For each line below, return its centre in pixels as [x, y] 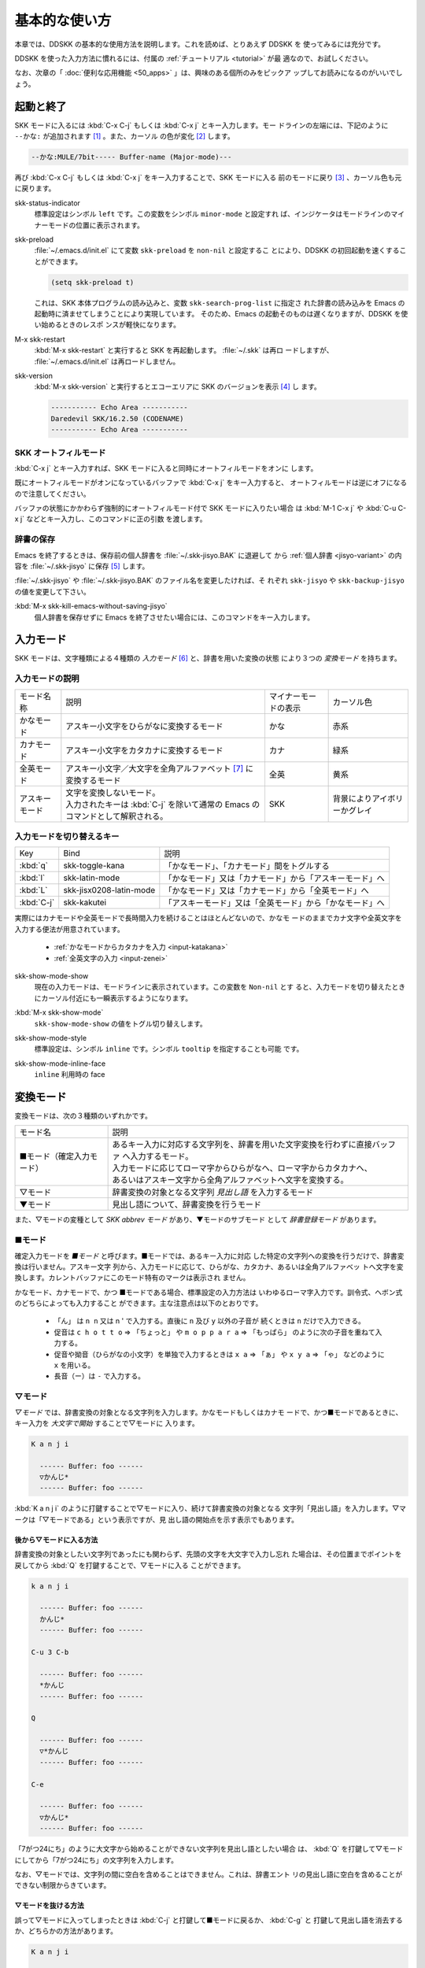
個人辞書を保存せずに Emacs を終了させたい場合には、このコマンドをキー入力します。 [174, 617]
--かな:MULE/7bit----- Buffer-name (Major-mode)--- [131, 157]
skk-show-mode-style [50, 1038]
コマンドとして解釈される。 [117, 816]
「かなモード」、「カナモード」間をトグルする [247, 866]
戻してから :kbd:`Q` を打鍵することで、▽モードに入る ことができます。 [130, 1565]
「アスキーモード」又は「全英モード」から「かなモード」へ [274, 903]
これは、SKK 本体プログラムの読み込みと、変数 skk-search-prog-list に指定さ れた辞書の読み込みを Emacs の [220, 302]
